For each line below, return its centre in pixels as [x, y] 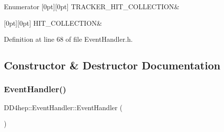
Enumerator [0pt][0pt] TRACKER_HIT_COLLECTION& [92, 6]
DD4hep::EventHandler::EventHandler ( [63, 107]
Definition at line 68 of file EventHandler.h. [68, 39]
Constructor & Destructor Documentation [112, 65]
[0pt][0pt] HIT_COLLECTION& [53, 23]
